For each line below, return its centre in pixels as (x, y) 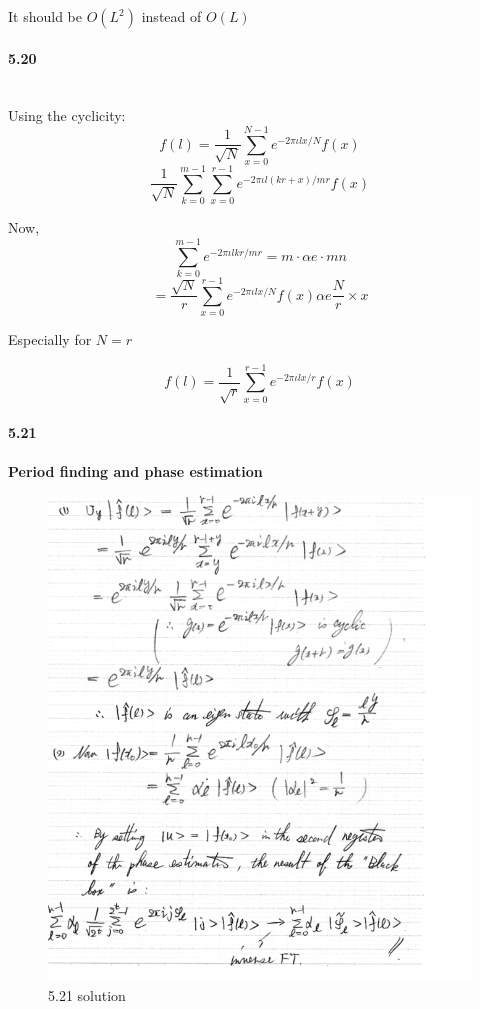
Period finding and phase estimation (135, 470)
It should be (45, 16)
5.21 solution (87, 994)
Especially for (50, 339)
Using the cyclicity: (67, 115)
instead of (171, 16)
